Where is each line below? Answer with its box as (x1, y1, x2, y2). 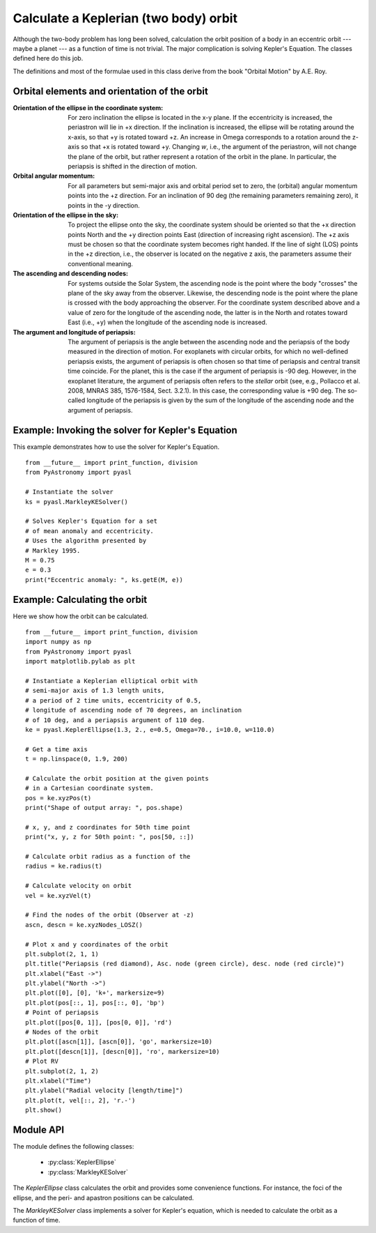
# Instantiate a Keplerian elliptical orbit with (25, 677, 198, 684)
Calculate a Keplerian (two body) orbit (13, 10, 238, 26)
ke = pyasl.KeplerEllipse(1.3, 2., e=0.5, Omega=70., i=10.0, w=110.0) (25, 726, 275, 733)
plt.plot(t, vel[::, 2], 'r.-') (25, 1096, 136, 1104)
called (68, 396, 86, 404)
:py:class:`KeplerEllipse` (47, 1158, 116, 1167)
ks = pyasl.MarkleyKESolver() (25, 498, 129, 505)
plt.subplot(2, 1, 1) (25, 950, 99, 958)
